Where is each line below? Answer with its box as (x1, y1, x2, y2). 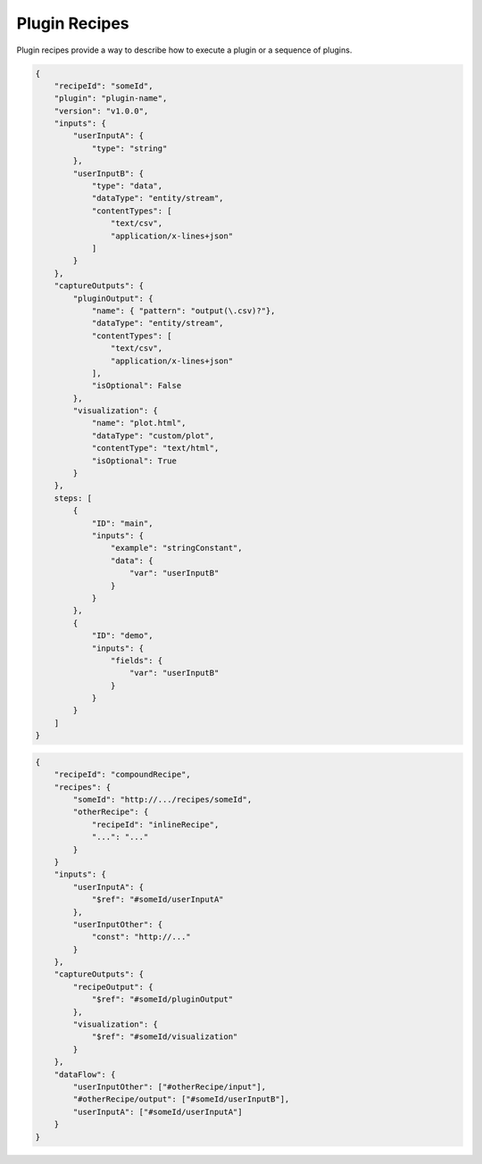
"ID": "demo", (91, 630, 154, 641)
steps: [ (54, 493, 93, 503)
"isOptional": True (91, 455, 178, 466)
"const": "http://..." (91, 932, 191, 942)
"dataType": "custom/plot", (91, 430, 214, 441)
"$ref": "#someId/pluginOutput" (91, 994, 234, 1004)
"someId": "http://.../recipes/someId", (72, 794, 253, 804)
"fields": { (110, 655, 163, 665)
